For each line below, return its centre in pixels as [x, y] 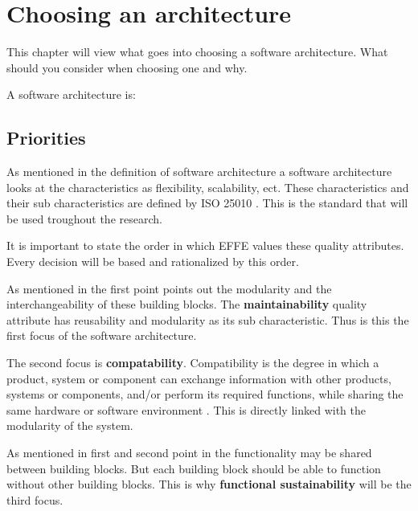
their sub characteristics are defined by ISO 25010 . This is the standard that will [207, 203]
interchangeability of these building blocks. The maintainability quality [187, 304]
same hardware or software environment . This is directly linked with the [186, 409]
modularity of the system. [70, 425]
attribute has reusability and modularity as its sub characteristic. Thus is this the [208, 319]
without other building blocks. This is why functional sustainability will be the [209, 484]
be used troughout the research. [84, 218]
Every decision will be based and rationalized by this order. [153, 262]
